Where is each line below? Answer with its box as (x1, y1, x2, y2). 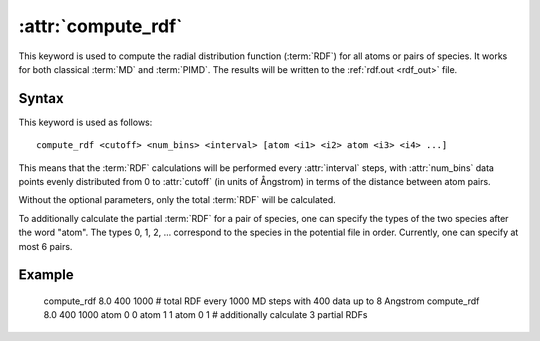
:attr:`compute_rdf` (18, 15, 183, 37)
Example (18, 266, 74, 284)
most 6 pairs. (18, 240, 73, 252)
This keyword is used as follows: (18, 116, 153, 128)
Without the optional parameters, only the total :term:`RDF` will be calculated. (18, 194, 337, 206)
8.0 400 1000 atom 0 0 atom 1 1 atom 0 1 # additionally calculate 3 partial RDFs (43, 309, 368, 321)
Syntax (18, 90, 64, 107)
